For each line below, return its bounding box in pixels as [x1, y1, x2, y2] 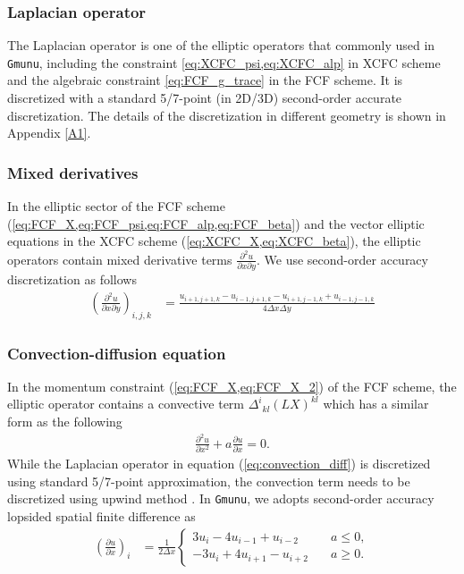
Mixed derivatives [7, 161, 139, 183]
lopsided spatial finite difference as [7, 506, 196, 525]
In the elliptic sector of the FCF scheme [7, 197, 225, 215]
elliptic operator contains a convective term [7, 394, 245, 413]
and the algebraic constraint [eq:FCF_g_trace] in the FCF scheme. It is [7, 71, 403, 89]
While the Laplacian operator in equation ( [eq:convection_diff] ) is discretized [7, 454, 431, 473]
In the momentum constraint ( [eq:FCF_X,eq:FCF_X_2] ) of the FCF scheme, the [7, 376, 457, 395]
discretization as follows [7, 270, 137, 289]
